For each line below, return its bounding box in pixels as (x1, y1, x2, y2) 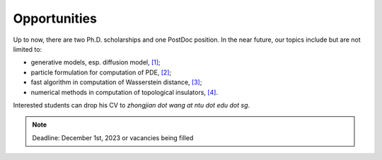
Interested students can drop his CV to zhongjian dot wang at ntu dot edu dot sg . (13, 101, 250, 109)
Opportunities (13, 11, 97, 26)
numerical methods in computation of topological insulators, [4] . (30, 88, 219, 96)
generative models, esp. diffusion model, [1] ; (30, 58, 161, 67)
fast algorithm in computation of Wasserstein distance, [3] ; (30, 78, 202, 86)
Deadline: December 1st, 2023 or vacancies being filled (32, 133, 194, 142)
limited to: (13, 45, 42, 53)
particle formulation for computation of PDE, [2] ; (30, 68, 172, 76)
